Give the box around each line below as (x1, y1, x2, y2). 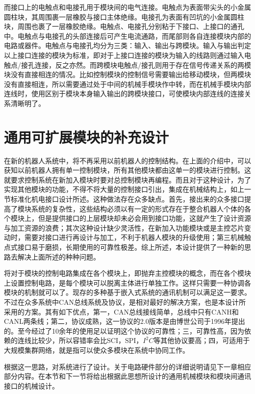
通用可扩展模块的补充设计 (4, 127, 169, 147)
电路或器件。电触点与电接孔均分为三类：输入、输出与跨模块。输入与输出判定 (4, 40, 251, 51)
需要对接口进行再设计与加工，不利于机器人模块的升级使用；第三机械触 (24, 232, 251, 242)
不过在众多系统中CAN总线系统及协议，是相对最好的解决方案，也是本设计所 (4, 296, 246, 307)
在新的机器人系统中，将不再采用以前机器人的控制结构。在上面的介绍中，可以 (4, 155, 251, 165)
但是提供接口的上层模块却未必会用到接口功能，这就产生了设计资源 (38, 213, 251, 223)
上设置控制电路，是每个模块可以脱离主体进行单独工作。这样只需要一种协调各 (4, 277, 251, 288)
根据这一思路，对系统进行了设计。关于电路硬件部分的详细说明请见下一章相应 (4, 361, 251, 371)
